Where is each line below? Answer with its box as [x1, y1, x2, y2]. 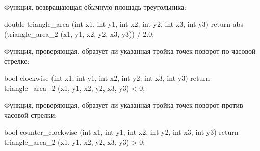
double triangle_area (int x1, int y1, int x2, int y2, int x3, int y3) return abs [4, 18, 243, 29]
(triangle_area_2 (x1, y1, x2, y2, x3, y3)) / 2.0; [4, 28, 154, 39]
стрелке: [4, 55, 30, 66]
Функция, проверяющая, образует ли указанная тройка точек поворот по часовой [4, 45, 256, 56]
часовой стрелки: [4, 109, 57, 120]
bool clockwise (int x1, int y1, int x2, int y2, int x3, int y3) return [4, 72, 210, 83]
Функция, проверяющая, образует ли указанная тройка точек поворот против [4, 100, 243, 110]
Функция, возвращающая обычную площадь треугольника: [4, 2, 186, 12]
